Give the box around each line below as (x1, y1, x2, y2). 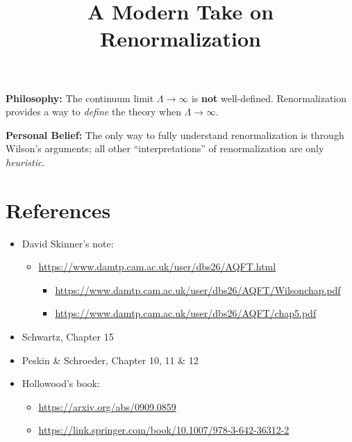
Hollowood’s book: (22, 376, 100, 391)
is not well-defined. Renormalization (191, 90, 347, 105)
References (6, 195, 111, 224)
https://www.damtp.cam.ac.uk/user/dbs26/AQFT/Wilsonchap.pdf (55, 282, 341, 297)
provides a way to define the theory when (6, 104, 181, 119)
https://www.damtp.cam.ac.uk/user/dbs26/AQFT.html (38, 259, 276, 274)
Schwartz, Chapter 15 (22, 329, 114, 344)
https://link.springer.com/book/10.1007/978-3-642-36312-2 (38, 423, 290, 437)
